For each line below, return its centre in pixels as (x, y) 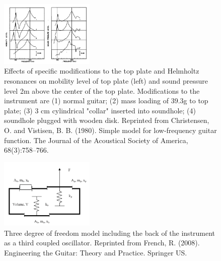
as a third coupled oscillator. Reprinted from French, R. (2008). (102, 243)
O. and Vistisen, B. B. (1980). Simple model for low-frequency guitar (111, 130)
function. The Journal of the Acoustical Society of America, (96, 140)
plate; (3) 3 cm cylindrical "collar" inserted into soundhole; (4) (100, 110)
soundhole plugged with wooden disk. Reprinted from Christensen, (107, 120)
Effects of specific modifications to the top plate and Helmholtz (102, 71)
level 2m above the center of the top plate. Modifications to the (102, 90)
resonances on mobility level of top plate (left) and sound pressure (106, 81)
